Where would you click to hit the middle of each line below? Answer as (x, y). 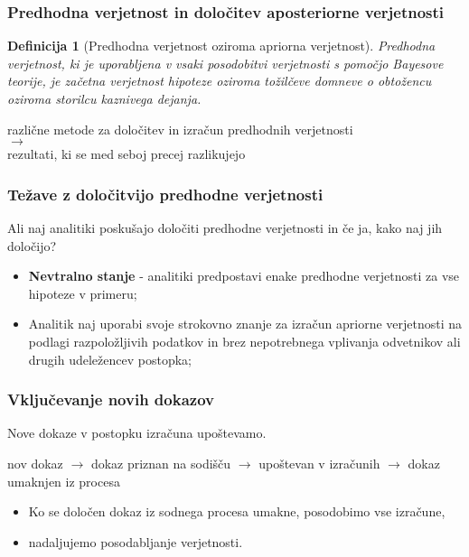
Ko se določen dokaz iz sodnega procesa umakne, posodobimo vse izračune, (237, 511)
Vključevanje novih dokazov (111, 399)
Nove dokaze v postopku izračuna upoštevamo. (137, 433)
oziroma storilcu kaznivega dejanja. (104, 98)
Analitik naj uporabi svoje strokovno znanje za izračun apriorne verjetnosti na (245, 324)
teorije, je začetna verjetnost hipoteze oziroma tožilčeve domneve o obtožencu (220, 81)
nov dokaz (35, 463)
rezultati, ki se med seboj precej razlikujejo (127, 154)
